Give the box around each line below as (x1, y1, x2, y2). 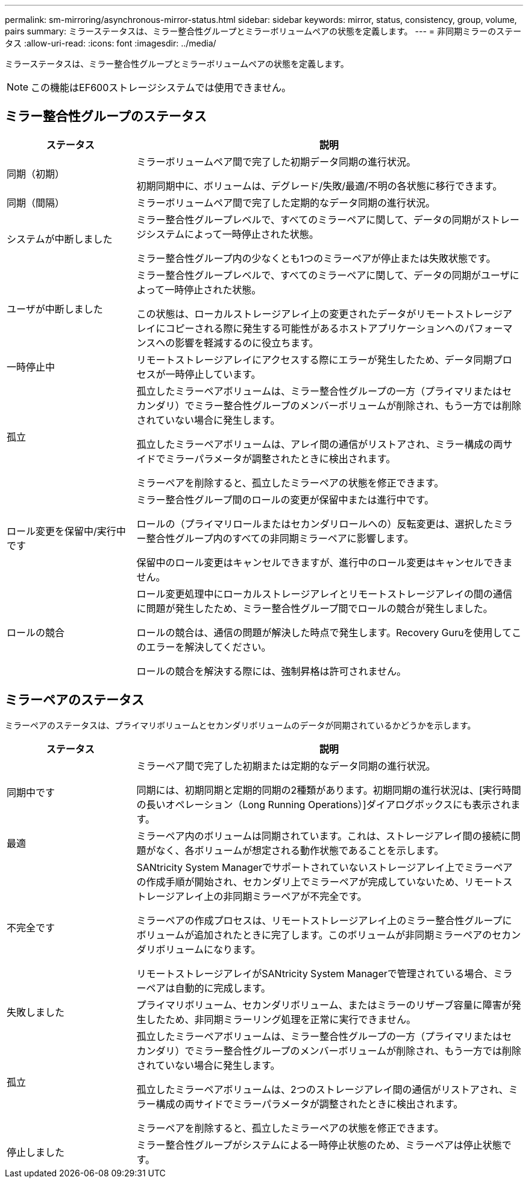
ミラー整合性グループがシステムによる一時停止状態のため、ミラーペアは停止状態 (136, 1138, 502, 1151)
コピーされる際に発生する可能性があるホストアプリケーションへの (165, 322, 465, 334)
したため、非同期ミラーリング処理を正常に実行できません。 (146, 1013, 416, 1025)
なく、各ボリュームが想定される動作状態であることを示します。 (156, 844, 444, 856)
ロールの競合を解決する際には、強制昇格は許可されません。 (136, 665, 407, 677)
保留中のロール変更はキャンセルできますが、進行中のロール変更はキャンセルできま (136, 556, 513, 569)
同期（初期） (7, 167, 65, 180)
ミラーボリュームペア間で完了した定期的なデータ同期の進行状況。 (136, 196, 436, 209)
